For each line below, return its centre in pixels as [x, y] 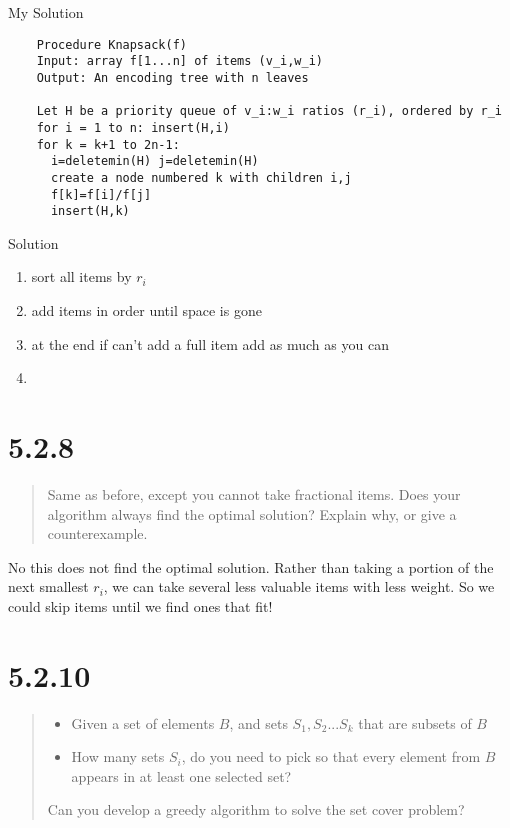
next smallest [48, 586]
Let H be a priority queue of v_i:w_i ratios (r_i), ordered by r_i [269, 111]
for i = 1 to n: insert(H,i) [133, 127]
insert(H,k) [90, 211]
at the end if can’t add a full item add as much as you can [210, 343]
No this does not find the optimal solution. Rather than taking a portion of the [251, 566]
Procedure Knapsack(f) [111, 44]
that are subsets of [415, 722]
